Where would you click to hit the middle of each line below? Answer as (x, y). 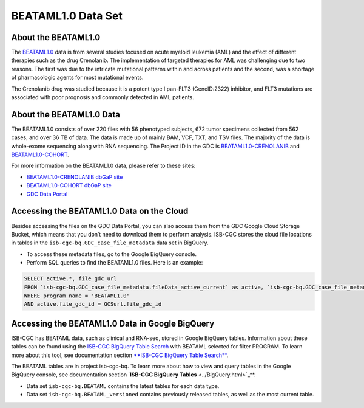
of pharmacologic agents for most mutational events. (77, 78)
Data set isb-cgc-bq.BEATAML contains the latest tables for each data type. (123, 386)
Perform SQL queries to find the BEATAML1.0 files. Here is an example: (115, 263)
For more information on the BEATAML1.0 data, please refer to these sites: (103, 166)
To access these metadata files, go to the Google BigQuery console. (112, 254)
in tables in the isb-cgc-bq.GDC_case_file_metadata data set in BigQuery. (110, 243)
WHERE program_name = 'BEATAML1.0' (77, 296)
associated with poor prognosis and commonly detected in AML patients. (103, 97)
